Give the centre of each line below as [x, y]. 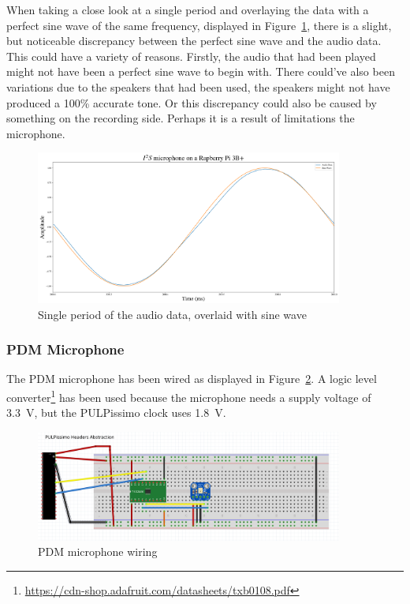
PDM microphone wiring [98, 551]
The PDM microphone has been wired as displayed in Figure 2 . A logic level [192, 379]
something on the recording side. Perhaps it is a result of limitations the [181, 118]
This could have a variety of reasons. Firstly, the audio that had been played [191, 56]
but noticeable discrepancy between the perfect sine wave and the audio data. [194, 41]
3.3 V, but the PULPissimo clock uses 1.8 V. [116, 413]
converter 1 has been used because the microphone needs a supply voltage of [189, 396]
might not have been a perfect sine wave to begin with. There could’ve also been [201, 71]
